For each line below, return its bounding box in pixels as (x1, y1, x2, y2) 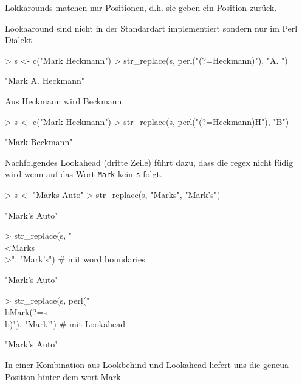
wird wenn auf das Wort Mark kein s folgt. (5, 168, 162, 180)
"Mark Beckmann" (5, 135, 73, 148)
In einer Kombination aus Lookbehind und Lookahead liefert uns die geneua (5, 358, 289, 370)
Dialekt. (5, 33, 35, 46)
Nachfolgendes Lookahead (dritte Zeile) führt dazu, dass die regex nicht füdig (5, 155, 293, 168)
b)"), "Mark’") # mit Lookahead (5, 317, 125, 330)
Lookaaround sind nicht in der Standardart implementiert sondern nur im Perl (5, 21, 298, 34)
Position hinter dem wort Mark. (5, 370, 123, 383)
